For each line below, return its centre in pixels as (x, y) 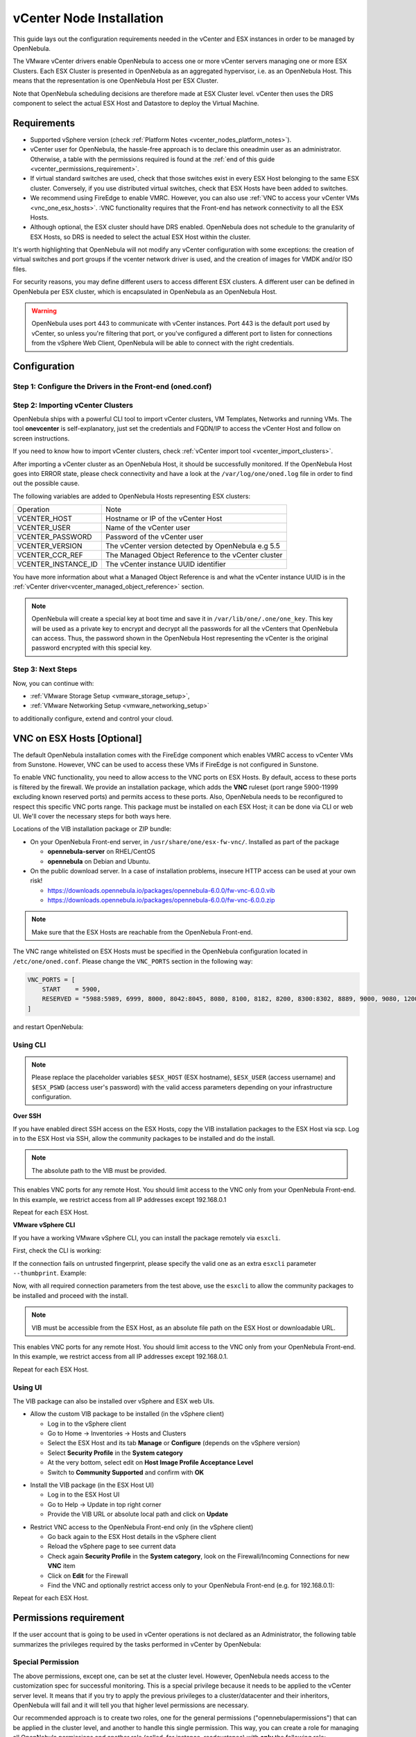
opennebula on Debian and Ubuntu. (99, 861)
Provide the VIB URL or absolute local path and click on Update (138, 1514)
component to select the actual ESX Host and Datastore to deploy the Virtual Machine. (136, 103)
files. (20, 269)
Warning (44, 311)
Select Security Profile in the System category (115, 1453)
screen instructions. (41, 438)
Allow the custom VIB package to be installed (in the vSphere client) (127, 1414)
